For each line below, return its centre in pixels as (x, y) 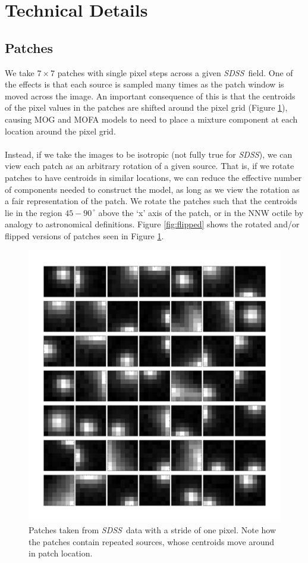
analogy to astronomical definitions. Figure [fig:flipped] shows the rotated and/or (152, 224)
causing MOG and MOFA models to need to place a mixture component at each (151, 119)
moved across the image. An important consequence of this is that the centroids (150, 96)
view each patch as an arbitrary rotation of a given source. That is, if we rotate (150, 166)
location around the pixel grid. (60, 131)
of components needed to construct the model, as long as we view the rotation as (152, 189)
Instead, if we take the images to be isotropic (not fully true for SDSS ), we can (149, 154)
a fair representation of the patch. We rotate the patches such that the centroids (151, 201)
